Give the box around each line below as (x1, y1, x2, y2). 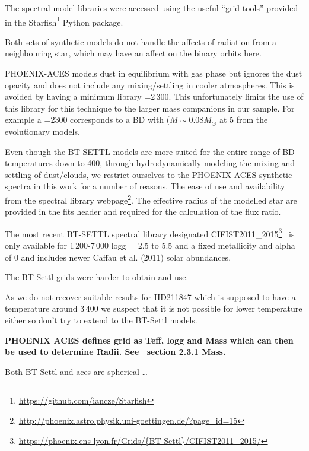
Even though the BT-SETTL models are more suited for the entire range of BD (5, 145, 295, 157)
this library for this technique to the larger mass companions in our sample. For (5, 101, 295, 114)
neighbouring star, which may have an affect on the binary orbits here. (5, 47, 262, 59)
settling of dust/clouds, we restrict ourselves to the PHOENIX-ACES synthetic (5, 168, 292, 180)
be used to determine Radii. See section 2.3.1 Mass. (5, 345, 226, 358)
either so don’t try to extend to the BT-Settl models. (5, 314, 197, 326)
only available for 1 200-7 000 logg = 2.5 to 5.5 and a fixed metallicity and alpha (5, 239, 295, 252)
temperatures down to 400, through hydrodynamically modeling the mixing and (5, 157, 295, 169)
